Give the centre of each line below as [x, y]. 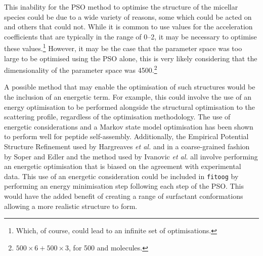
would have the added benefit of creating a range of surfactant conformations [124, 196]
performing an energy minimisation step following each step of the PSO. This [124, 186]
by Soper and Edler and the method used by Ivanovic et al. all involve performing [131, 156]
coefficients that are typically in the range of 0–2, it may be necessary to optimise [130, 36]
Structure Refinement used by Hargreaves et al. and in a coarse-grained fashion [127, 146]
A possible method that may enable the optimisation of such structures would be [130, 87]
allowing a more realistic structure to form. [71, 206]
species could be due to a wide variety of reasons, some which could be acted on [128, 16]
